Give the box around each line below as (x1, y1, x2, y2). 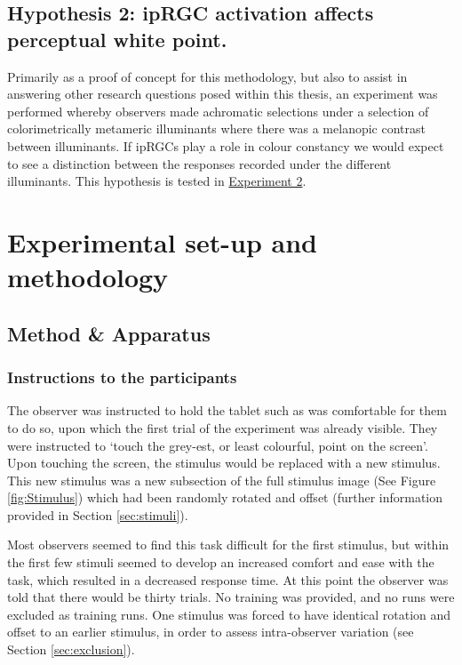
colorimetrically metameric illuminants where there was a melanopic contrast (7, 119, 426, 138)
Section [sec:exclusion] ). (7, 640, 135, 659)
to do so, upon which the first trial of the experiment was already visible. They (7, 418, 438, 437)
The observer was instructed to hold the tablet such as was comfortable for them (7, 401, 447, 420)
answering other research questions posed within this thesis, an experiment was (7, 84, 438, 103)
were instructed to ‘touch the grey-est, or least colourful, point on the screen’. (7, 436, 428, 454)
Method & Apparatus (7, 319, 211, 347)
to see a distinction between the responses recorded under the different (7, 154, 392, 172)
